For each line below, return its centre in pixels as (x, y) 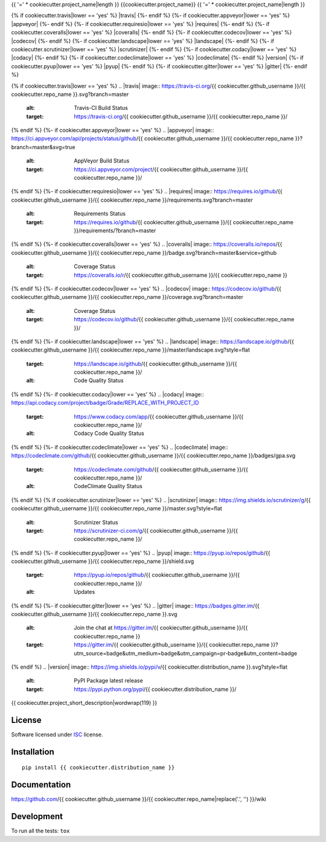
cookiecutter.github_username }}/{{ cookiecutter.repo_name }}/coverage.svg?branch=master (127, 297)
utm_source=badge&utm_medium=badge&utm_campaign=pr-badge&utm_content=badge (186, 653)
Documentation (41, 785)
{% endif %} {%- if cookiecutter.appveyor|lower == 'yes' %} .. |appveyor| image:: (113, 130)
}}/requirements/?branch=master (115, 230)
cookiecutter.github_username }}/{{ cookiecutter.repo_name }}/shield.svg (103, 561)
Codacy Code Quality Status (109, 433)
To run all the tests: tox (40, 831)
